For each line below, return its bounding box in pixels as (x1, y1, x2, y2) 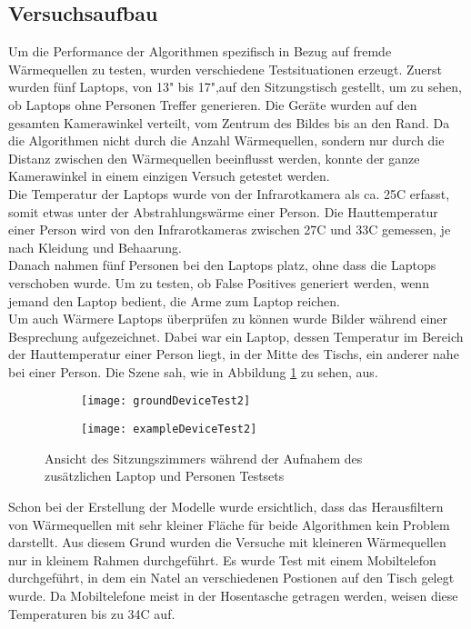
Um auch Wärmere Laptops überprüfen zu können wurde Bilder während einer (8, 309, 448, 328)
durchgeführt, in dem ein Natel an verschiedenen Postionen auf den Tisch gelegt (8, 568, 455, 587)
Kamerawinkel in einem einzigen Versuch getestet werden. (8, 166, 330, 185)
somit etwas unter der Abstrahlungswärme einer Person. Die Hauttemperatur (8, 202, 438, 221)
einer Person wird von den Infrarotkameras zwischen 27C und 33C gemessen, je (8, 220, 451, 239)
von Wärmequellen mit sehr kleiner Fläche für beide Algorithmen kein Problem (8, 514, 450, 534)
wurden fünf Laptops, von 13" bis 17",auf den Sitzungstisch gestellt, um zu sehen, (8, 77, 462, 96)
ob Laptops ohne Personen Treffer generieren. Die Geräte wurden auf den (8, 95, 417, 114)
